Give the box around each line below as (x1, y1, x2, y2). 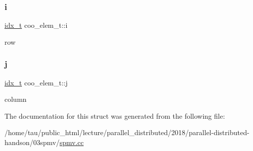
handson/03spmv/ (4, 137, 60, 147)
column (4, 94, 27, 104)
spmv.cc (59, 137, 84, 147)
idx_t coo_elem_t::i (4, 20, 68, 30)
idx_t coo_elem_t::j (4, 77, 68, 87)
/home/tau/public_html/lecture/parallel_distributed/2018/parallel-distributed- (4, 127, 250, 138)
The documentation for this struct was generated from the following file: (4, 110, 225, 121)
